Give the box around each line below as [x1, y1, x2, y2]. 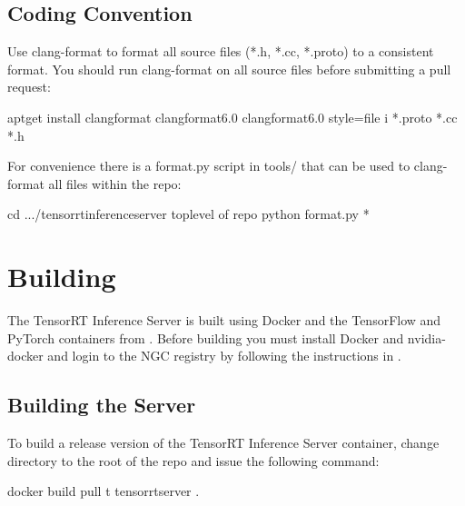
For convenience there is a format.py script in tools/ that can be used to [7, 156, 411, 175]
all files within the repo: [48, 174, 182, 193]
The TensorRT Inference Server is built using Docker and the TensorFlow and [7, 311, 441, 330]
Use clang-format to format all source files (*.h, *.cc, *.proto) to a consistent [7, 42, 434, 61]
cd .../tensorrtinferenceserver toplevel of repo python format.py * [7, 204, 370, 223]
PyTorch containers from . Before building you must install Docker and [7, 328, 404, 347]
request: [7, 77, 51, 96]
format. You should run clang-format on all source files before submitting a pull [7, 59, 451, 78]
